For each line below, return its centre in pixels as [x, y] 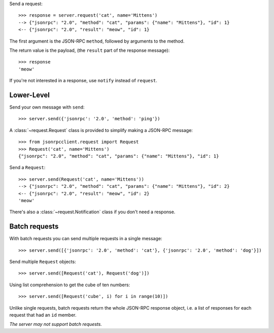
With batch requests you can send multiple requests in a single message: [86, 239]
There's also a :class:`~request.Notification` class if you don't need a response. [92, 212]
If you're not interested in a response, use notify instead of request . [83, 81]
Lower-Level [30, 95]
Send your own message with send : [47, 107]
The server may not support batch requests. [56, 324]
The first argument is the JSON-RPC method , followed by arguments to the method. [97, 41]
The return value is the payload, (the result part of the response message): [90, 50]
